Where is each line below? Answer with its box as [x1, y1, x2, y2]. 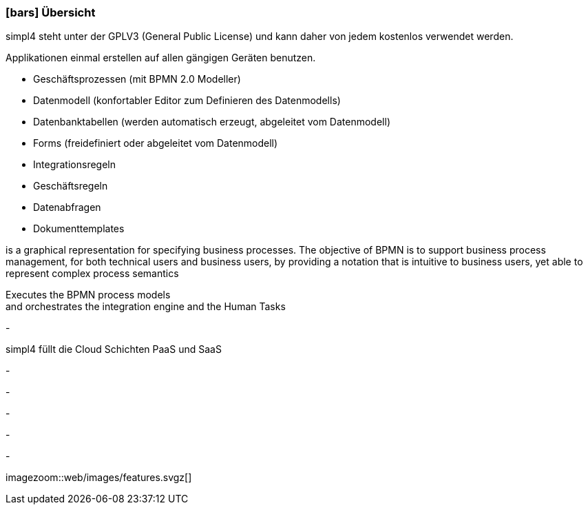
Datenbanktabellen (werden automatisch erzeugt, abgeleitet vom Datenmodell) [33, 116, 390, 128]
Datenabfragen [33, 201, 101, 214]
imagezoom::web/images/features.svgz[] [6, 471, 192, 484]
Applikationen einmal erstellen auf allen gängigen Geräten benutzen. [6, 52, 316, 64]
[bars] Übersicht [6, 6, 96, 19]
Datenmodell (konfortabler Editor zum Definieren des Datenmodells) [33, 94, 341, 107]
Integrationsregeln [33, 159, 116, 171]
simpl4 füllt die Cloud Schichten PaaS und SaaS [6, 343, 222, 356]
